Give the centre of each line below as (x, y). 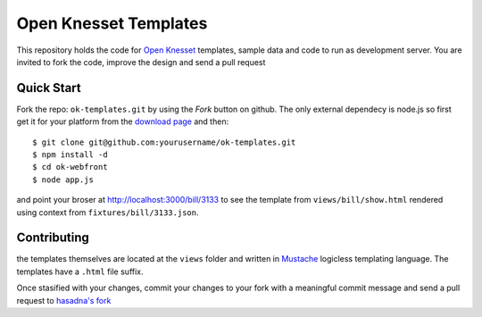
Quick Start (49, 88)
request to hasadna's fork (64, 300)
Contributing (53, 238)
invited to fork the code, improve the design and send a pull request (141, 62)
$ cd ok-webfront (70, 167)
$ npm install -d (70, 155)
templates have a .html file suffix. (80, 271)
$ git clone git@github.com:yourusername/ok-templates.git (164, 142)
